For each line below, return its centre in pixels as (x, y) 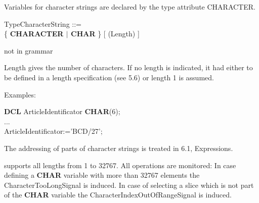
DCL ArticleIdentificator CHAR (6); (62, 111)
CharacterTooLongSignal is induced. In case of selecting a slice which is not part (129, 185)
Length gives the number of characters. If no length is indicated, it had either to (128, 67)
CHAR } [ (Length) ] (105, 34)
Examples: (20, 94)
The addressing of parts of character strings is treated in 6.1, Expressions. (119, 148)
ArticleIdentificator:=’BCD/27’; (53, 131)
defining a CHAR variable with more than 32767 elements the (102, 175)
